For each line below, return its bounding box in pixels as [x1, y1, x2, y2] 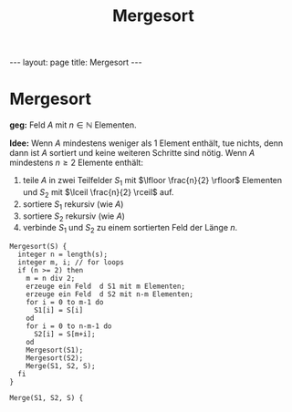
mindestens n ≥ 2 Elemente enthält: [9, 157, 144, 169]
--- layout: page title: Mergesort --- [9, 57, 143, 68]
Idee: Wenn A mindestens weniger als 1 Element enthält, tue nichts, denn [9, 138, 284, 149]
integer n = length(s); [17, 250, 108, 260]
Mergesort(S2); [26, 354, 84, 363]
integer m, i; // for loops [17, 258, 125, 267]
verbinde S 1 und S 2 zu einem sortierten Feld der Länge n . [22, 222, 238, 235]
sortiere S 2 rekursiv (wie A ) [22, 211, 126, 223]
